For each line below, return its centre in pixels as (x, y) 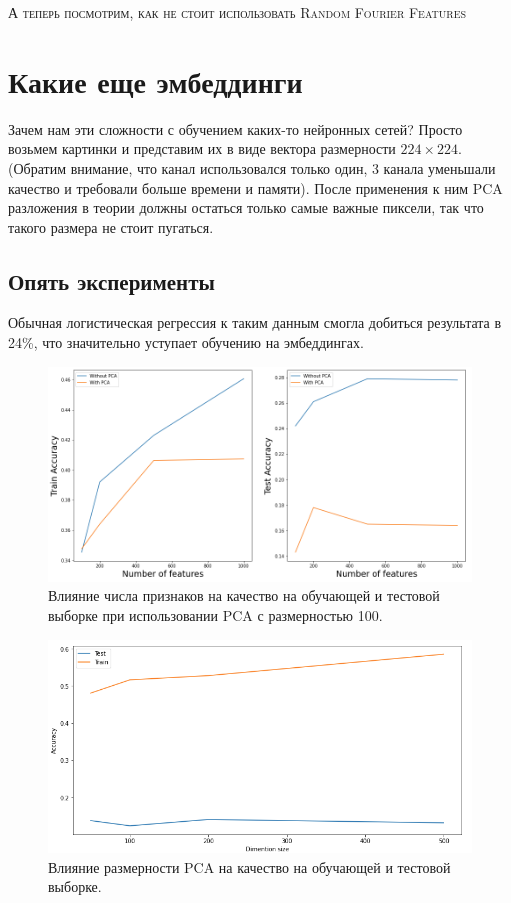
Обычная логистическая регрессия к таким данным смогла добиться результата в (255, 322)
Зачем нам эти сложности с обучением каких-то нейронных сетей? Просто (235, 128)
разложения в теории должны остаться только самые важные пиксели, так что (246, 207)
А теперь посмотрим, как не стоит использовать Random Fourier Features (237, 12)
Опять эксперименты (111, 280)
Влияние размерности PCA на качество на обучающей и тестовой (249, 866)
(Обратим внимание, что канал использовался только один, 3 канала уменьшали (252, 167)
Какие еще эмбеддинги (155, 80)
